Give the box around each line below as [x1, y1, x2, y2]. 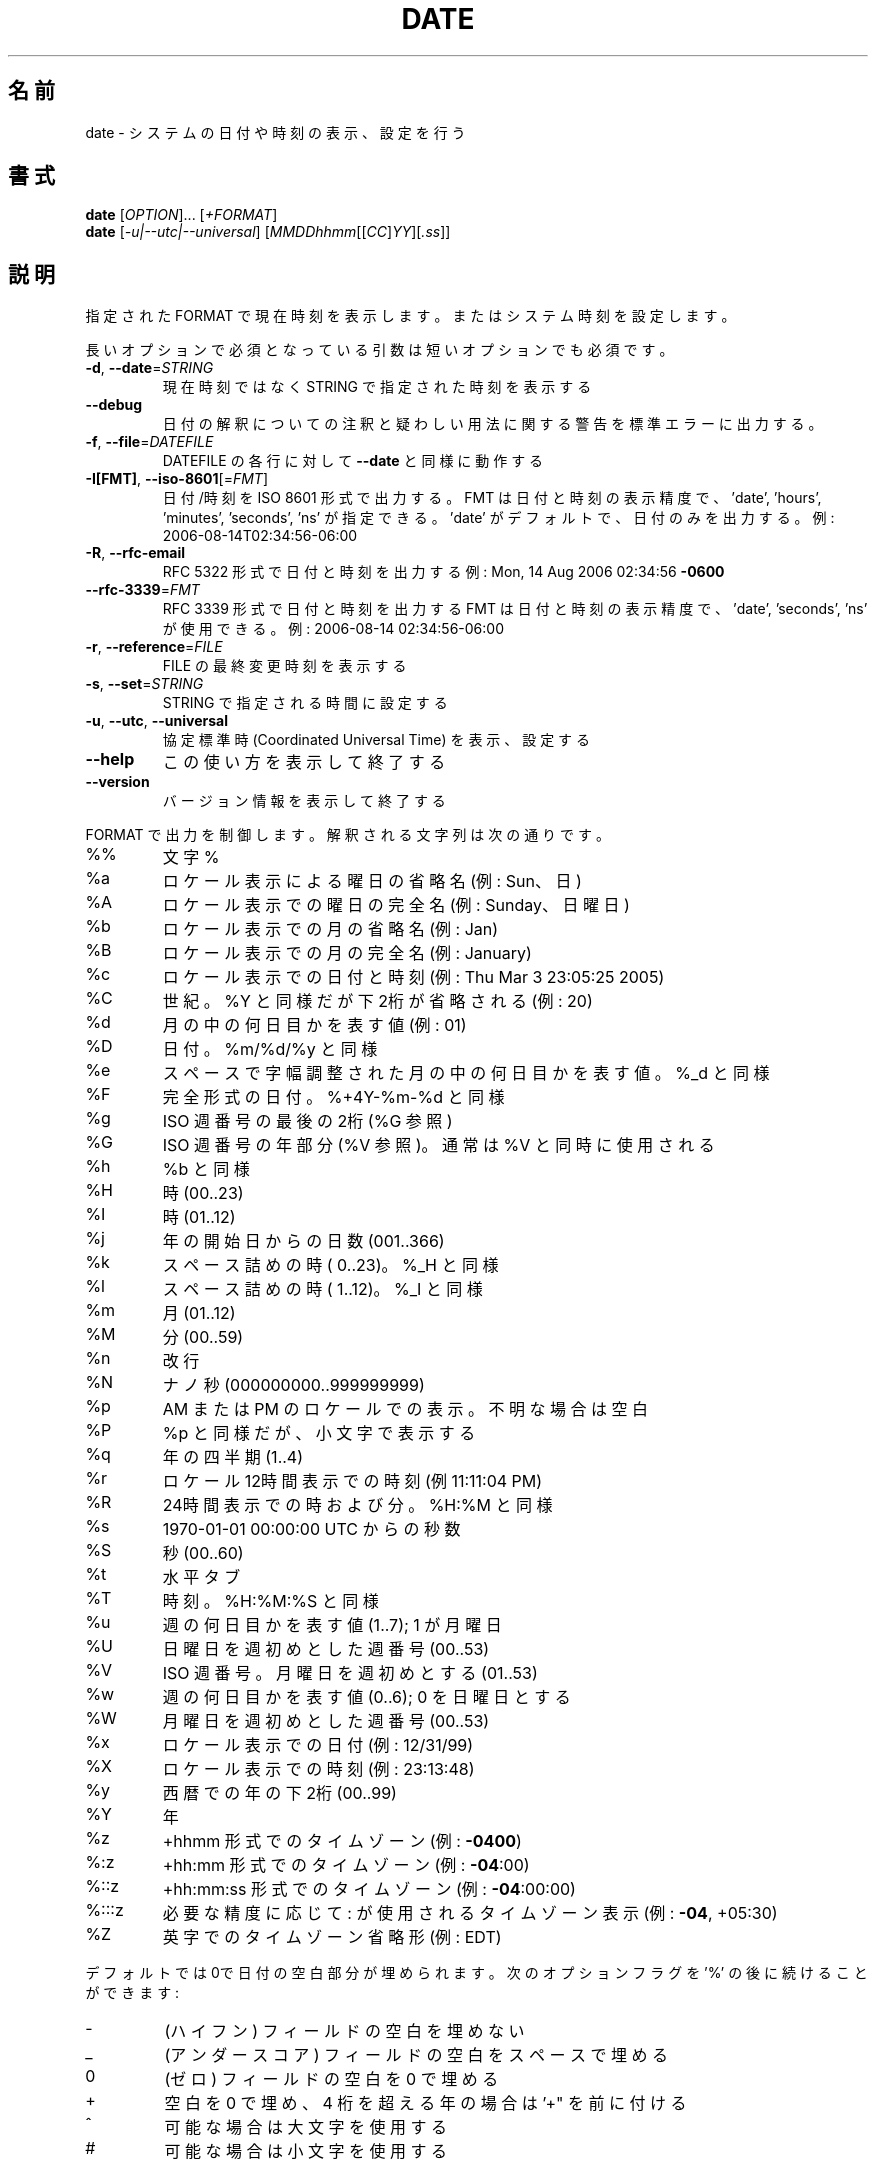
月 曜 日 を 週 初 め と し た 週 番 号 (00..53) [162, 1711, 490, 1732]
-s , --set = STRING [85, 675, 204, 693]
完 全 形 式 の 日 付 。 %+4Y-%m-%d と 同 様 [162, 1087, 505, 1108]
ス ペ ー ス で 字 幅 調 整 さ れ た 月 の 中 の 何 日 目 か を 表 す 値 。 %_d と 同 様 [162, 1063, 770, 1084]
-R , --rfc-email [85, 544, 186, 562]
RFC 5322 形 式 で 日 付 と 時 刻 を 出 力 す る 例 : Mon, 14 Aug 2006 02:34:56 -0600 [162, 563, 725, 581]
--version [85, 773, 150, 791]
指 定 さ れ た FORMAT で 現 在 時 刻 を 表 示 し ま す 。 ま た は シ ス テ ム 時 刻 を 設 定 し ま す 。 [85, 307, 736, 325]
